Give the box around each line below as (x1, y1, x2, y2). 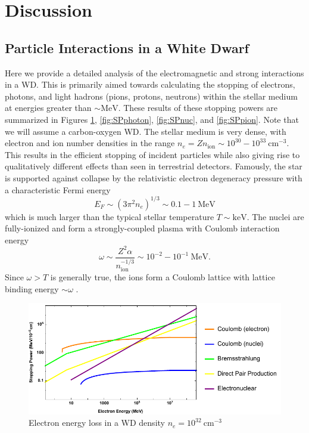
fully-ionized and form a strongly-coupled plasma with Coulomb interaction (5, 222, 280, 234)
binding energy (5, 282, 59, 295)
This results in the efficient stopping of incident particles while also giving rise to (5, 148, 300, 160)
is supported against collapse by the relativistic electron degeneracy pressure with (5, 171, 302, 184)
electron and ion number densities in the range (5, 137, 175, 149)
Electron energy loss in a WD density (29, 416, 165, 429)
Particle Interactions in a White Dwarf (5, 38, 249, 57)
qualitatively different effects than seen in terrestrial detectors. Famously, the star (5, 160, 302, 172)
